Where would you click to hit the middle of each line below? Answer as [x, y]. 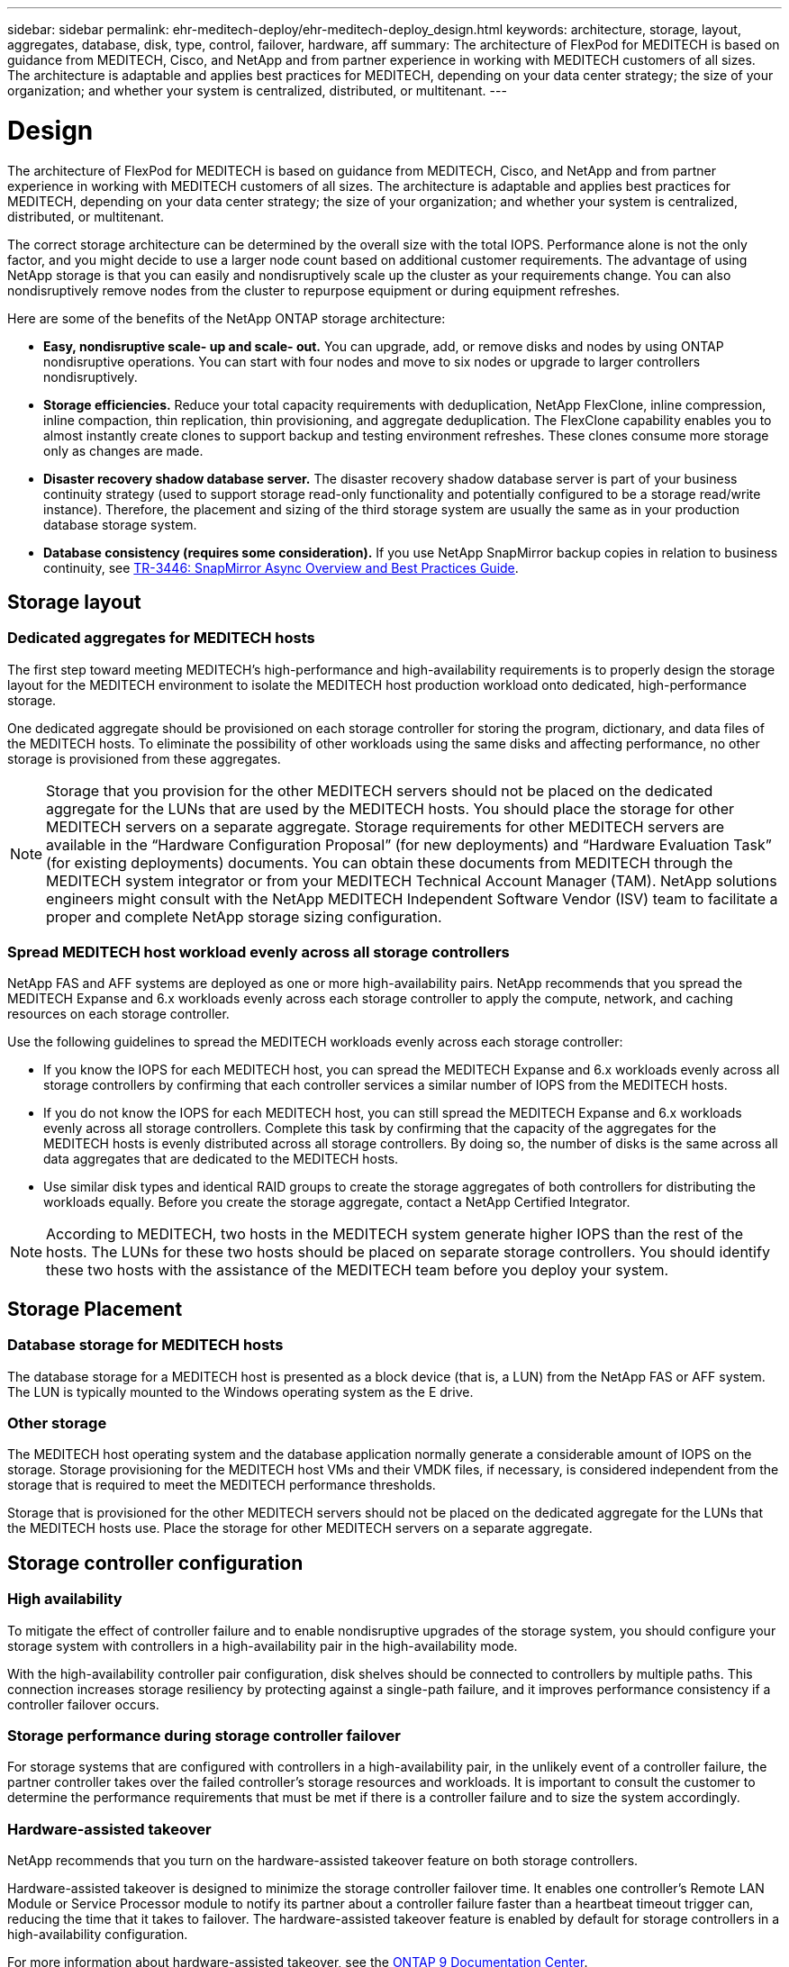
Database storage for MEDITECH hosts [145, 1345]
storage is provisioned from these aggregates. [144, 758]
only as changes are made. [123, 450]
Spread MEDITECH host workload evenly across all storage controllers [258, 952]
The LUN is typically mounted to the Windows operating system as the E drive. [240, 1391]
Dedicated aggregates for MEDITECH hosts [161, 638]
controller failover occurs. [83, 1704]
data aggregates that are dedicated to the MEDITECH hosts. [221, 1159]
